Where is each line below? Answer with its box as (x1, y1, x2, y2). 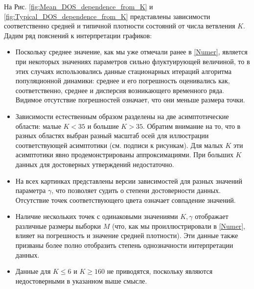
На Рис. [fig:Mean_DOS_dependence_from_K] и (4, 1, 153, 11)
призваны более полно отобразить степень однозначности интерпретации (15, 240, 233, 250)
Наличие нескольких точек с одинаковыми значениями (15, 211, 178, 221)
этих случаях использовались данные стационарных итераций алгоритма (15, 66, 232, 76)
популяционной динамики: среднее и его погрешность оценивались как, (15, 75, 230, 86)
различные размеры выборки (15, 220, 101, 231)
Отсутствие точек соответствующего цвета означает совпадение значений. (15, 194, 236, 205)
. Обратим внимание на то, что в (142, 120, 241, 131)
